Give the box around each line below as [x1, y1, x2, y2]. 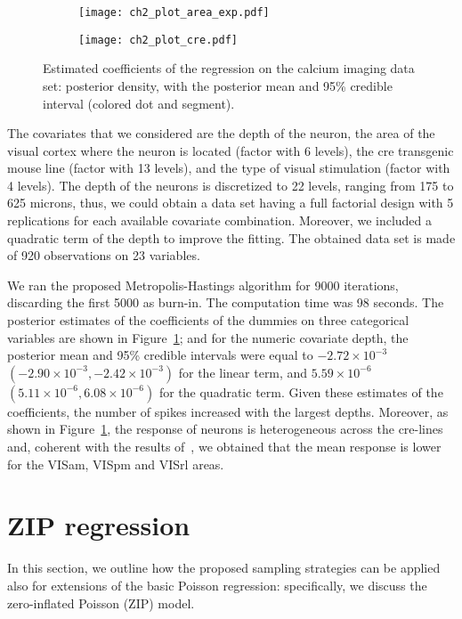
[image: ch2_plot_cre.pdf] [78, 33, 238, 46]
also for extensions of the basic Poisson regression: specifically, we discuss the [7, 575, 427, 594]
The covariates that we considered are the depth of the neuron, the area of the [7, 124, 435, 143]
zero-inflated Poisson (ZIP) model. [7, 593, 195, 612]
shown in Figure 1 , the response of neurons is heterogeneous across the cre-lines [7, 419, 443, 438]
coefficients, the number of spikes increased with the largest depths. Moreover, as [7, 402, 449, 420]
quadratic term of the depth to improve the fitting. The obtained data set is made [7, 228, 456, 247]
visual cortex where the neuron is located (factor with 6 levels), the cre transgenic [7, 141, 454, 159]
